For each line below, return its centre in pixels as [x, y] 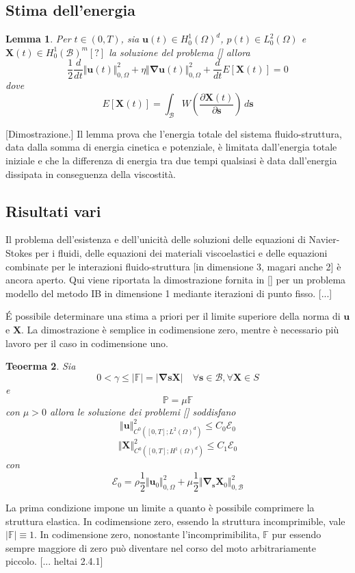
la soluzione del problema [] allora [180, 52]
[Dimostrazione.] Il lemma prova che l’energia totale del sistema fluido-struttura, [174, 133]
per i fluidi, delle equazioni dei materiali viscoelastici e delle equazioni [181, 253]
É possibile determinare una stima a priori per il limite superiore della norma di [173, 316]
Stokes [19, 253]
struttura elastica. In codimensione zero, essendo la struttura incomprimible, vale [175, 521]
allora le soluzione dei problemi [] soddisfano [143, 412]
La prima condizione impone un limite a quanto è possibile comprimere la [160, 507]
